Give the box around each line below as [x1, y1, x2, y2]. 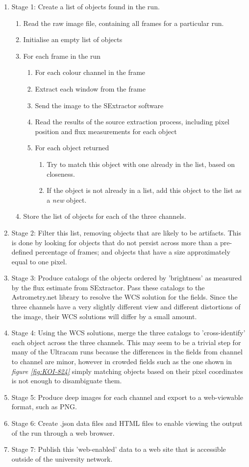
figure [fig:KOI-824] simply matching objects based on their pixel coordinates [11, 366, 243, 376]
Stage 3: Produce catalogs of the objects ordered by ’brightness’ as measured [11, 273, 242, 283]
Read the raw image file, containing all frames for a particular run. [23, 18, 224, 28]
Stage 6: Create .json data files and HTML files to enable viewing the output [11, 418, 243, 428]
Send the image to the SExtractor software [35, 100, 164, 110]
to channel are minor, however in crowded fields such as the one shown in [11, 356, 232, 367]
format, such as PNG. [11, 401, 77, 412]
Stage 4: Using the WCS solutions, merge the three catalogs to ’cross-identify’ [11, 327, 246, 338]
